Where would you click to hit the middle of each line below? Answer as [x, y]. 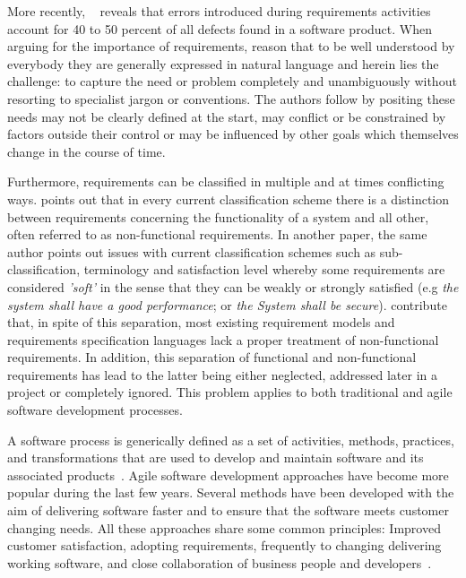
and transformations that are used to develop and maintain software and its [216, 457]
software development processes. [95, 410]
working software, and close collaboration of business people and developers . [220, 562]
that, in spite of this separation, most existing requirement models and [201, 322]
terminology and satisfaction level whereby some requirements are [264, 269]
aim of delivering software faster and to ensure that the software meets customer [228, 510]
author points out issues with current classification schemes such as [192, 251]
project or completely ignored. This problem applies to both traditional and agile [230, 392]
